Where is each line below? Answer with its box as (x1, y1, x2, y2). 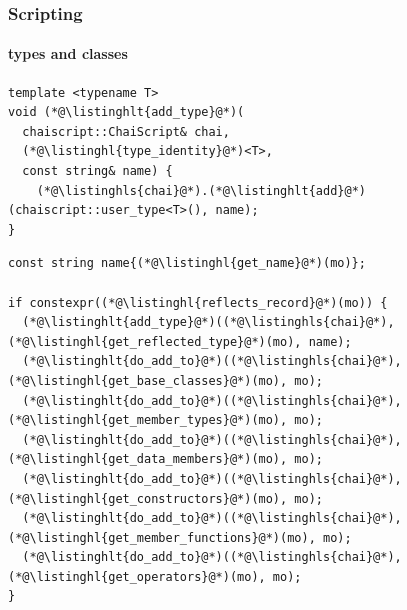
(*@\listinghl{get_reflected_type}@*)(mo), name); (8, 334, 352, 349)
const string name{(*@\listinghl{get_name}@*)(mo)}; (8, 256, 366, 271)
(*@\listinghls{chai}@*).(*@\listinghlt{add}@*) (36, 183, 366, 198)
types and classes (8, 43, 128, 64)
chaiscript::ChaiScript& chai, (22, 124, 230, 139)
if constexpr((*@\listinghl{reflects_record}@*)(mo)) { (8, 295, 388, 310)
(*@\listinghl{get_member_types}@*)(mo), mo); (8, 413, 323, 428)
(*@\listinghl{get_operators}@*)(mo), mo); (8, 569, 302, 584)
